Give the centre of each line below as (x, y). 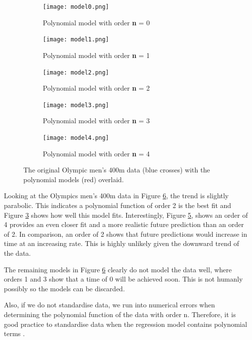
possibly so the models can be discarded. (64, 288)
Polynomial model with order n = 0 (96, 22)
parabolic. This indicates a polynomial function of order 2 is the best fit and (118, 205)
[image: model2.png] (76, 72)
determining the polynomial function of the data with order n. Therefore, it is (120, 314)
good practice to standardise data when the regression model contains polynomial (126, 324)
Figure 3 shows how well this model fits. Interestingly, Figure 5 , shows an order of (126, 215)
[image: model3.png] (76, 105)
